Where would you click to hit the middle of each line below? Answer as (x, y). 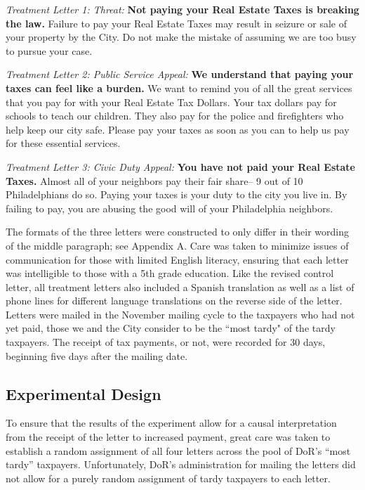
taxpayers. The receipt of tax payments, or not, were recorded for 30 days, (166, 342)
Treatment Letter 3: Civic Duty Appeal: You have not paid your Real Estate (180, 166)
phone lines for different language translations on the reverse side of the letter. (174, 301)
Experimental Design (84, 393)
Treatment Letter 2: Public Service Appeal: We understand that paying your (180, 74)
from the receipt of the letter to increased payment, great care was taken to (168, 437)
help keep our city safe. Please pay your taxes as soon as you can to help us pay (178, 129)
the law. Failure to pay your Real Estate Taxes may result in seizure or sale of (176, 23)
